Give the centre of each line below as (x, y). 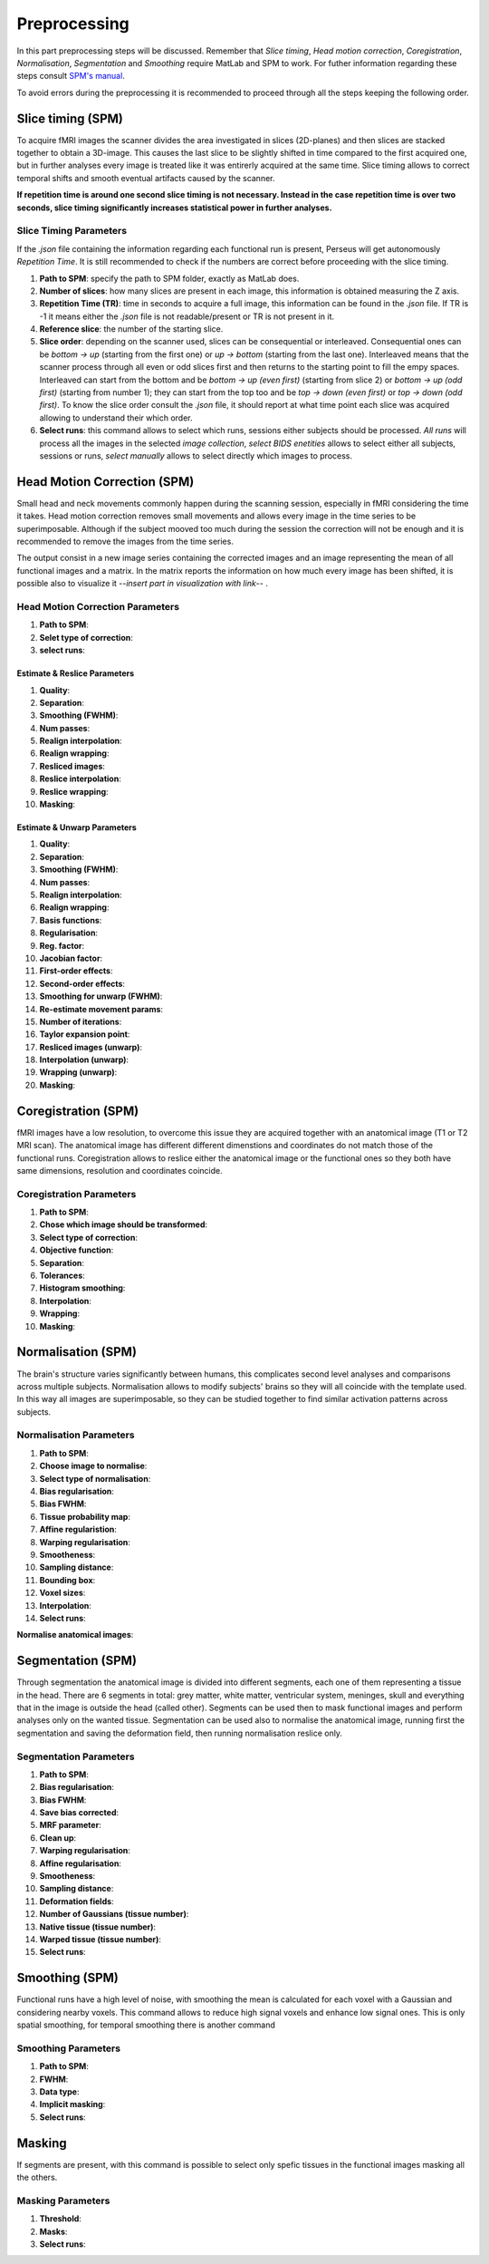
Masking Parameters (63, 2201)
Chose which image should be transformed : (124, 1224)
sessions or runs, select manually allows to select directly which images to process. (196, 455)
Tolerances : (62, 1276)
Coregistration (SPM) (78, 1111)
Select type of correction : (88, 1237)
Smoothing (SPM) (68, 1978)
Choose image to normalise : (93, 1466)
